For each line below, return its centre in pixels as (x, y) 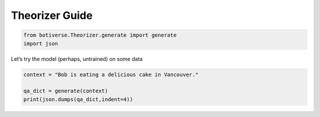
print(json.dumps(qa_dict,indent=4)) (78, 99)
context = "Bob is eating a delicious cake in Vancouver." (111, 74)
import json (41, 43)
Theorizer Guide (52, 15)
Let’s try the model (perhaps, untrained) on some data (77, 58)
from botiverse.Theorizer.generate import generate (100, 35)
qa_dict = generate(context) (66, 91)
